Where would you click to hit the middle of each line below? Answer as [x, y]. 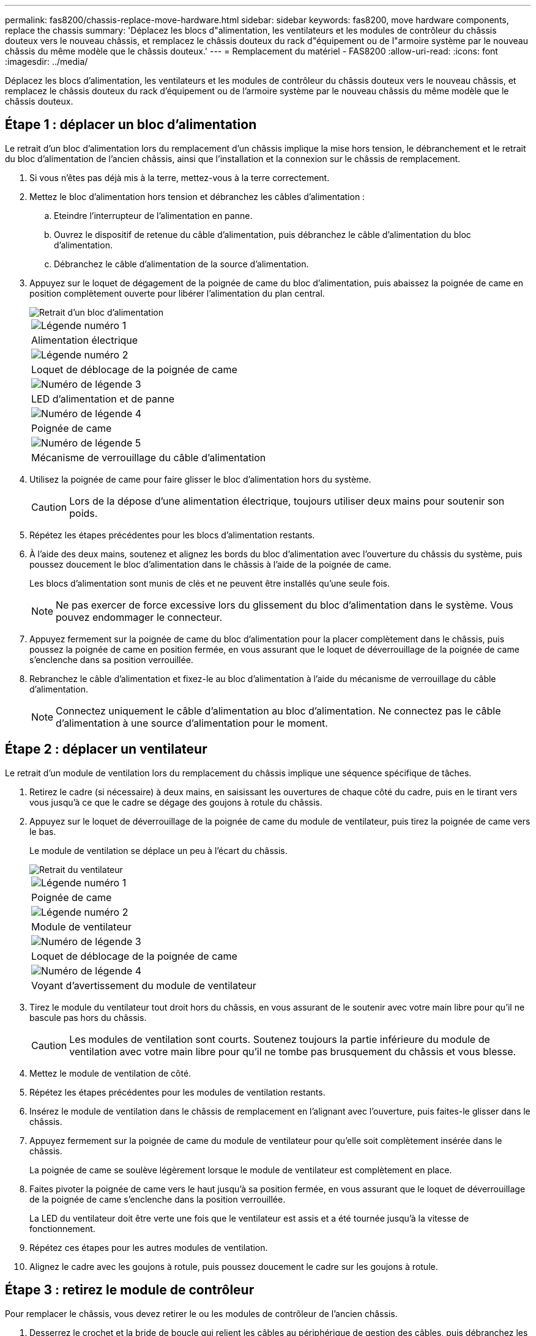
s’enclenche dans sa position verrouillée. [111, 659]
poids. [84, 513]
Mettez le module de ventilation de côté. [110, 1073]
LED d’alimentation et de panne [103, 399]
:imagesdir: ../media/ [47, 61]
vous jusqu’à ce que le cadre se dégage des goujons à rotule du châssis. [176, 802]
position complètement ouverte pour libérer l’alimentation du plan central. [177, 293]
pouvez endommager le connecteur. [139, 617]
